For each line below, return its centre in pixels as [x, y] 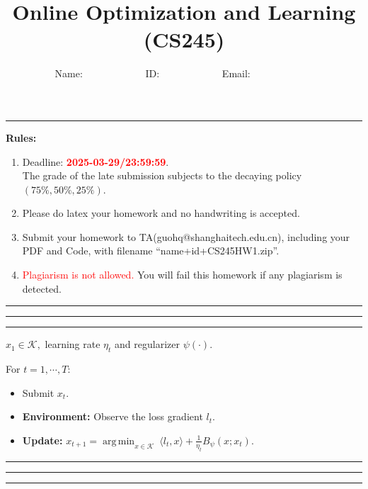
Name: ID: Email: [153, 73]
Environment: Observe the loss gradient [113, 416]
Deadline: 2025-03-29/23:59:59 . [96, 161]
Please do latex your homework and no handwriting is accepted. [161, 213]
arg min [119, 441]
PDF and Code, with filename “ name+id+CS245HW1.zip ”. [151, 251]
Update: [42, 440]
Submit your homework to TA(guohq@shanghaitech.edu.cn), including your [186, 236]
